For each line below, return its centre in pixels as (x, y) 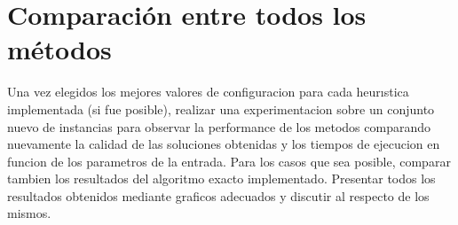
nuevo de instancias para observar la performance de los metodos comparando (219, 126)
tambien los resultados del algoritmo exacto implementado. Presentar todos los (221, 178)
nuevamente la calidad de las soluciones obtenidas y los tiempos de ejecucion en (224, 144)
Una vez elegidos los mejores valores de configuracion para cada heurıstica (208, 92)
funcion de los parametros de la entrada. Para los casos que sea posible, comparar (229, 161)
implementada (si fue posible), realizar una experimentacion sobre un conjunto (221, 109)
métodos (59, 49)
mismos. (29, 213)
